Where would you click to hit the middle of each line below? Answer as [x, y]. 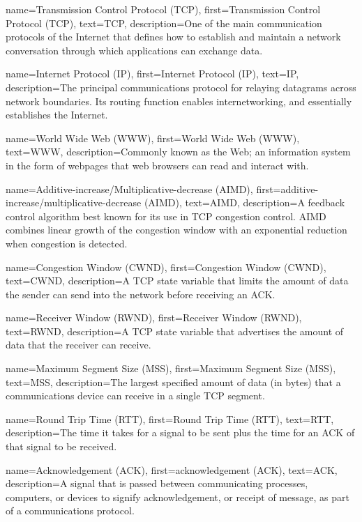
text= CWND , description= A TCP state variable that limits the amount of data [177, 281]
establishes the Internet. [57, 115]
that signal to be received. [61, 446]
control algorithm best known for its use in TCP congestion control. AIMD [166, 216]
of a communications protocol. [70, 511]
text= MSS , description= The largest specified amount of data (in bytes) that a [173, 382]
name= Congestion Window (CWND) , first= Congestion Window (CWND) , [166, 267]
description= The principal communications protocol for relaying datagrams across [181, 87]
